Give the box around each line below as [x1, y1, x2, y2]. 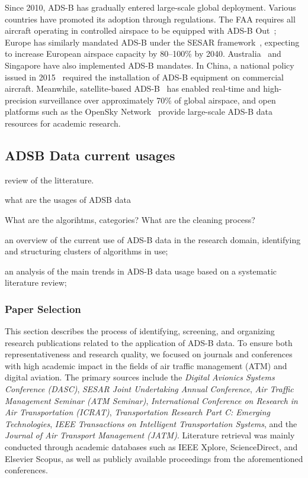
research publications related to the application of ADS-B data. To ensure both [5, 336, 293, 348]
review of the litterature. [5, 173, 94, 186]
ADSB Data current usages [5, 146, 175, 164]
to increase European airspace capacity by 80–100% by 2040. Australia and [5, 47, 281, 60]
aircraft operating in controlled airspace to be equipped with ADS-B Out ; [5, 24, 277, 37]
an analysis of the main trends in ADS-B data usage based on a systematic [5, 264, 277, 277]
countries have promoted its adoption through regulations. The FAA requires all [5, 12, 296, 25]
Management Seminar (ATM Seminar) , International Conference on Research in [5, 394, 298, 406]
